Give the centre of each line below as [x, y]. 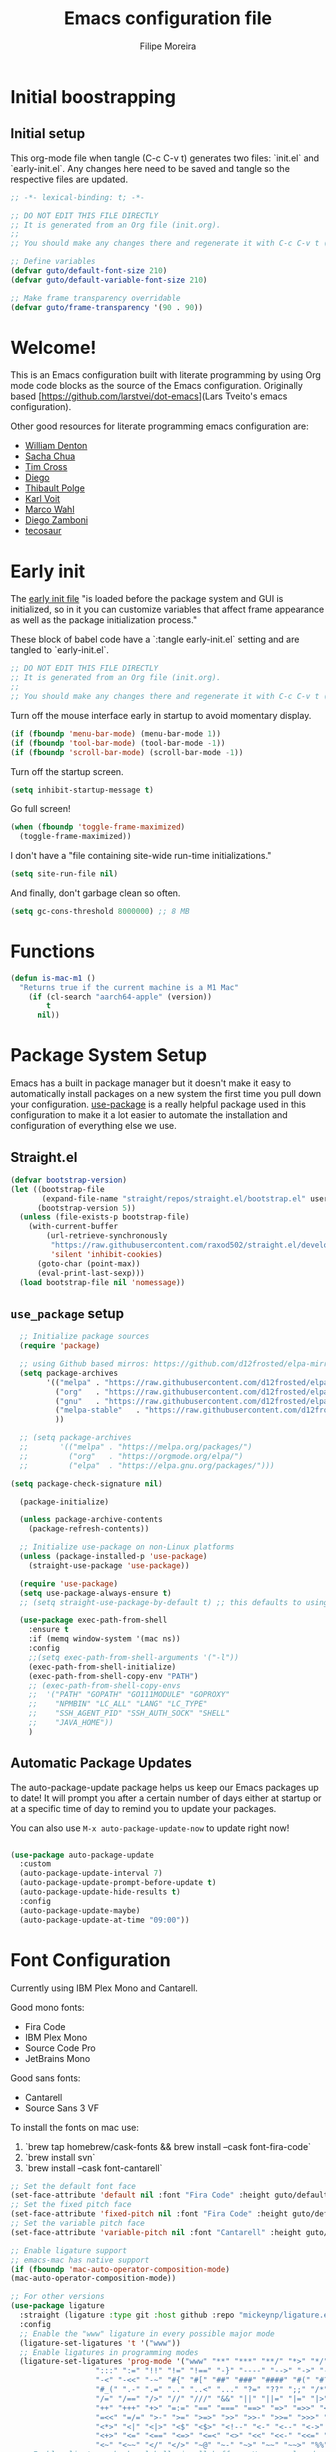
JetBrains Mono [57, 2058]
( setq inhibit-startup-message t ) [82, 790]
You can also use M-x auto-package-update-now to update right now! [150, 1828]
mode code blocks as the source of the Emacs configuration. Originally [156, 386]
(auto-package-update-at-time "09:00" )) [104, 1920]
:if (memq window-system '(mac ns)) [105, 1639]
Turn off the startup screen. [67, 771]
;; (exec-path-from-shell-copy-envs [105, 1685]
